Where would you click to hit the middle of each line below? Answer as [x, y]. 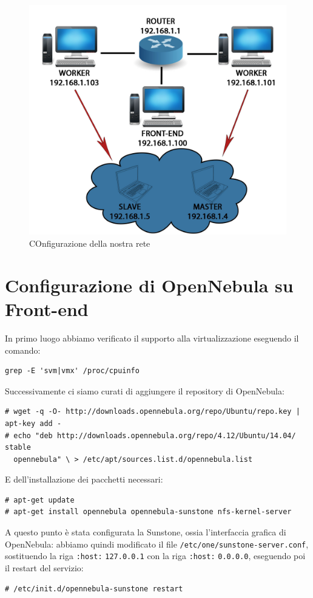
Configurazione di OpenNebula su [149, 285]
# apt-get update [40, 500]
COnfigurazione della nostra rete [90, 243]
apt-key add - [33, 423]
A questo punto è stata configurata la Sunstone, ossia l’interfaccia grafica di [146, 532]
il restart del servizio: [44, 567]
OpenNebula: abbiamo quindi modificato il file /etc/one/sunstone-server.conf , [157, 544]
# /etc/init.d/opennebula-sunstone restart [94, 589]
